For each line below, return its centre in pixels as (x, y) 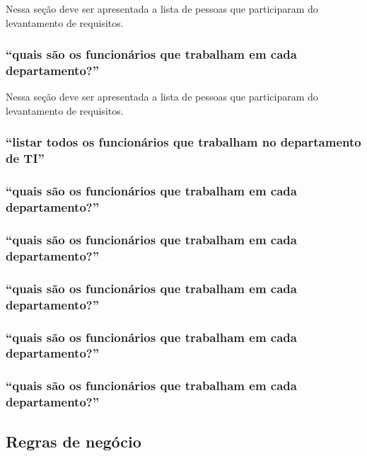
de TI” (25, 158)
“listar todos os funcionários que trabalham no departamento (183, 142)
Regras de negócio (74, 441)
